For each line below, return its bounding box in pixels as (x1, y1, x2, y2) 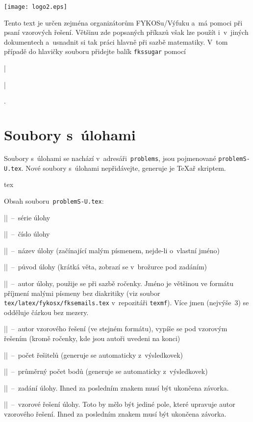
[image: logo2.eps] (4, 3, 67, 10)
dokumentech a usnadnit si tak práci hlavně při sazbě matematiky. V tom (4, 36, 228, 47)
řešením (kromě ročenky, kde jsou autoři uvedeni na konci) (4, 333, 180, 343)
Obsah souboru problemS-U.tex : (4, 195, 104, 206)
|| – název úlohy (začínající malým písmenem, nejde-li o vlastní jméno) (4, 245, 220, 255)
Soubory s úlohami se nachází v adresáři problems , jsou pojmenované (4, 153, 216, 163)
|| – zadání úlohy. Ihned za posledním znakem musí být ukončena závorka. (4, 382, 229, 393)
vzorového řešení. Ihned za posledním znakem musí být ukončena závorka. (4, 408, 227, 419)
